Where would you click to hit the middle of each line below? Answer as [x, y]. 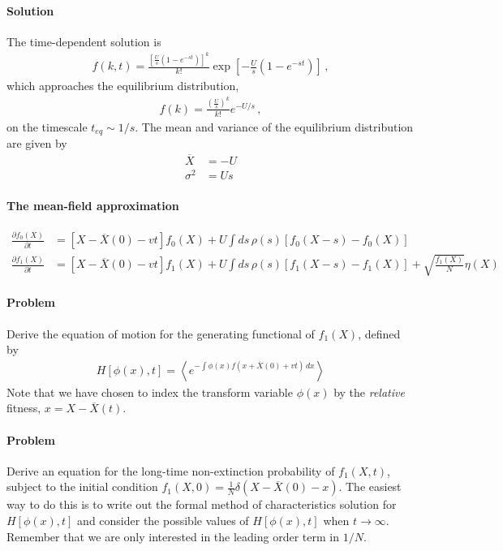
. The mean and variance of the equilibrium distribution [274, 126]
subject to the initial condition [82, 486]
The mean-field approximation [93, 205]
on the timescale [47, 126]
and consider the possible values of [163, 520]
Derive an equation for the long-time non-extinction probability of [171, 470]
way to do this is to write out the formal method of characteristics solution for [202, 504]
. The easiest [370, 486]
